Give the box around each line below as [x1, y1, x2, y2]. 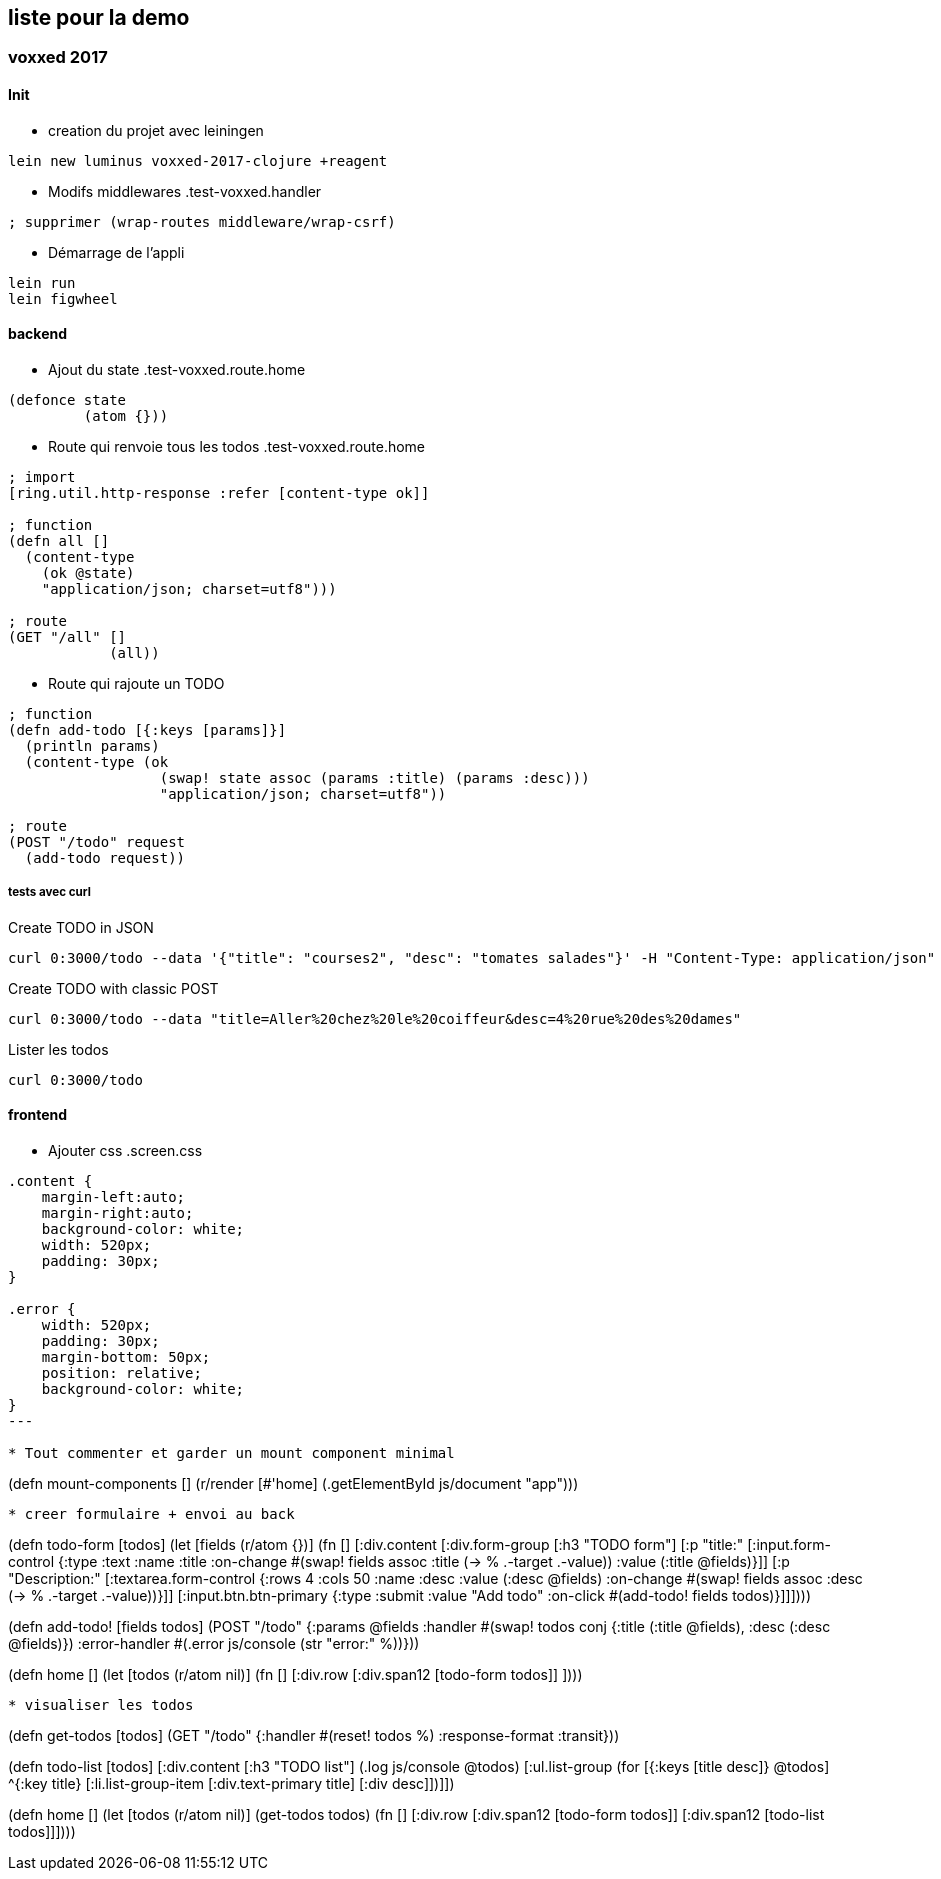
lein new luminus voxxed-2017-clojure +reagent [8, 152, 388, 169]
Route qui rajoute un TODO [48, 674, 225, 692]
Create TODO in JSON [8, 918, 154, 936]
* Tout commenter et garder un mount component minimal [8, 1444, 455, 1461]
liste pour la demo [8, 5, 190, 30]
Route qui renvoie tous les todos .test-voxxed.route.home [48, 437, 426, 455]
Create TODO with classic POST [8, 979, 219, 997]
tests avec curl [8, 885, 91, 900]
